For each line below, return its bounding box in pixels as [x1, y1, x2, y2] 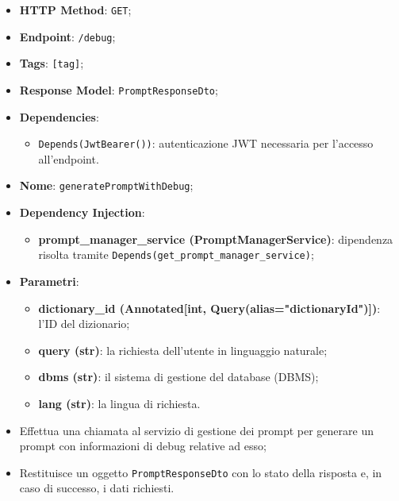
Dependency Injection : [19, 204, 145, 221]
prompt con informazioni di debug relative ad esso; [19, 437, 267, 454]
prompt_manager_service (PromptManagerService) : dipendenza [38, 230, 393, 247]
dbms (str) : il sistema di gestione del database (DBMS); [38, 368, 319, 385]
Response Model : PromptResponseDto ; [19, 81, 218, 98]
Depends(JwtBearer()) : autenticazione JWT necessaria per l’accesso [38, 135, 374, 152]
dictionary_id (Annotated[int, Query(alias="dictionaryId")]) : [38, 299, 381, 316]
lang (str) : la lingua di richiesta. [38, 395, 201, 411]
